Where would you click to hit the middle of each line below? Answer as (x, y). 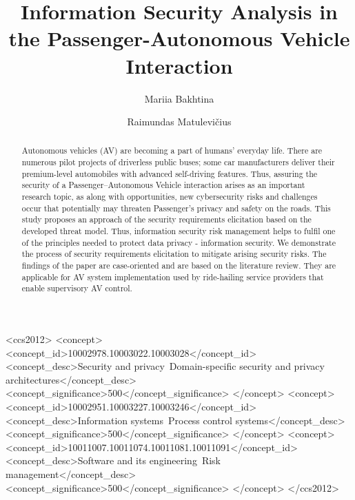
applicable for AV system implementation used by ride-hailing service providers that (173, 277)
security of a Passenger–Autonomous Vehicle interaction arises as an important (163, 185)
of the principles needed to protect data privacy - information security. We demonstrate (179, 242)
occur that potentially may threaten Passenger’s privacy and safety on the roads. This (176, 208)
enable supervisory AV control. (77, 288)
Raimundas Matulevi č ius (179, 122)
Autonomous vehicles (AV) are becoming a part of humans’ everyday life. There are (172, 150)
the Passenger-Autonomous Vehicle (179, 38)
